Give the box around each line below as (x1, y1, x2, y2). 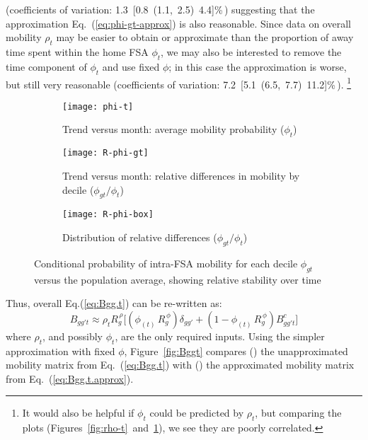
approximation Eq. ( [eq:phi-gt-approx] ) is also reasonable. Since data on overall (6, 16, 351, 30)
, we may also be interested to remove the (161, 44, 342, 59)
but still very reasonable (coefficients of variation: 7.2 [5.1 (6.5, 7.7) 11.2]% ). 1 (6, 74, 352, 91)
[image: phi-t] (62, 101, 134, 112)
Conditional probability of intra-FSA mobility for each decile (34, 255, 298, 270)
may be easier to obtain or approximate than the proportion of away (56, 30, 354, 45)
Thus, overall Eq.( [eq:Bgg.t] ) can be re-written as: (6, 296, 222, 311)
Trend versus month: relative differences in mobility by (62, 168, 300, 183)
